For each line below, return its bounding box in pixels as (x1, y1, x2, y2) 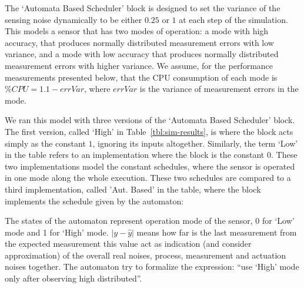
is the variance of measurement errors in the (139, 82, 299, 95)
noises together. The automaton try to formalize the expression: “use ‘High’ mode (5, 260, 299, 273)
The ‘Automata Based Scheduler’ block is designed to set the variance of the (5, 2, 280, 14)
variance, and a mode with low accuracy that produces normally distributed (5, 48, 279, 60)
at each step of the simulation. (179, 13, 288, 25)
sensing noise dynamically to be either (5, 13, 142, 25)
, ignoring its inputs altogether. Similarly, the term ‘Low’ (92, 137, 298, 149)
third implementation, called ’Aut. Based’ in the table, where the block (5, 183, 261, 195)
